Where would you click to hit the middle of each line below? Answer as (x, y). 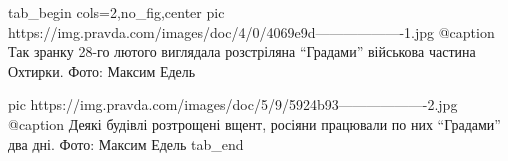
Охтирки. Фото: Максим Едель (102, 70)
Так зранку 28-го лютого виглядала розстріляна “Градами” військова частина (242, 51)
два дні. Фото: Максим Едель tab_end (126, 143)
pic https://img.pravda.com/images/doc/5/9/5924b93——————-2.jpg (233, 104)
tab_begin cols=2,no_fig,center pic (116, 12)
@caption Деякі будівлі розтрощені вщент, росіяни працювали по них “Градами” (254, 123)
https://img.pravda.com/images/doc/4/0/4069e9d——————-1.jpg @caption (251, 31)
